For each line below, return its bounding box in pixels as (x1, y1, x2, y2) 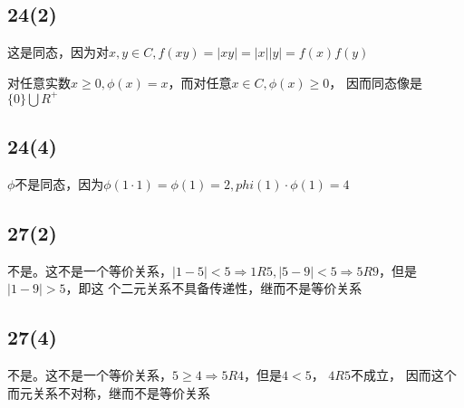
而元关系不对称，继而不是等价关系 (7, 383, 210, 402)
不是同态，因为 (14, 175, 104, 194)
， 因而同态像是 (329, 72, 422, 91)
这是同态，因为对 (7, 43, 109, 62)
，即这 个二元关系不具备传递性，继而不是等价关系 (65, 279, 362, 298)
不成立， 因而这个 (351, 365, 457, 384)
